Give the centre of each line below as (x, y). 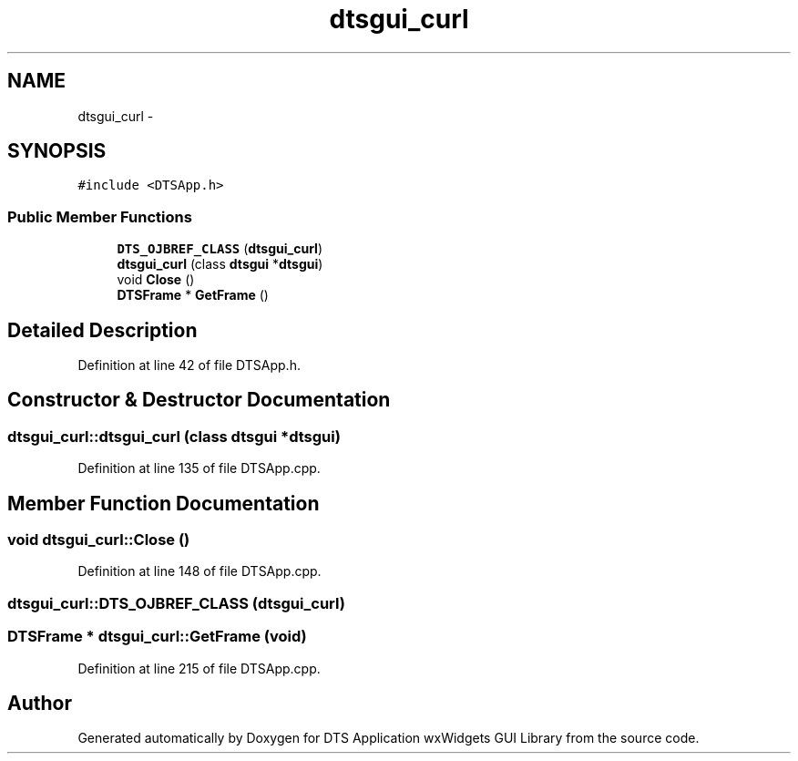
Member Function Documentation (164, 503)
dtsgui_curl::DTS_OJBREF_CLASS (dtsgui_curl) (176, 603)
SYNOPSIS (57, 151)
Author (40, 704)
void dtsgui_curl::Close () (99, 540)
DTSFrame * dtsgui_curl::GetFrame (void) (157, 637)
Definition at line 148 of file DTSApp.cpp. (199, 571)
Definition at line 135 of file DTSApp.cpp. (199, 468)
